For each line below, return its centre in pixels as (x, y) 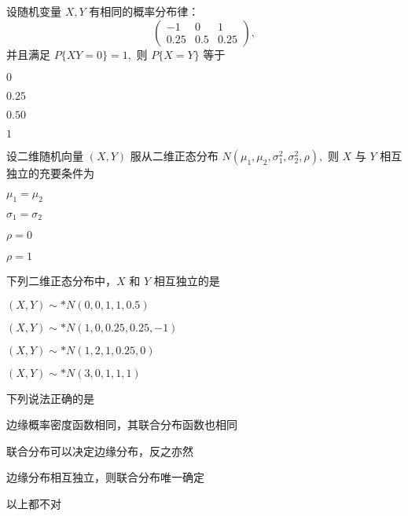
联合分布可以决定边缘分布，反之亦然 (100, 450)
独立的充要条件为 (50, 173)
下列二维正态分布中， (61, 281)
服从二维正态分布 (174, 156)
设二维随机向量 (45, 156)
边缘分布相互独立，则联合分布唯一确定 (105, 477)
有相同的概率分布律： (144, 11)
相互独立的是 (187, 281)
